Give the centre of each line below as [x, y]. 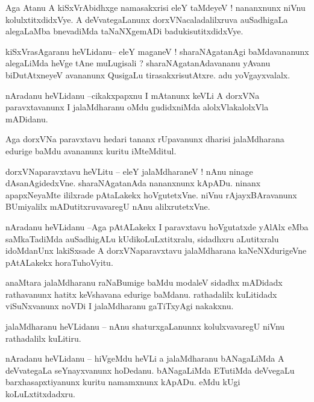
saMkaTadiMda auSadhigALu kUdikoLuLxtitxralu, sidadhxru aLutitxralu [142, 238]
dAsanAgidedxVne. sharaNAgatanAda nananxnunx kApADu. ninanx [133, 183]
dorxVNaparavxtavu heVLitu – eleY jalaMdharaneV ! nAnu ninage [129, 171]
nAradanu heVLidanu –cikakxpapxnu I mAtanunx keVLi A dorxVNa [133, 95]
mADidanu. [27, 118]
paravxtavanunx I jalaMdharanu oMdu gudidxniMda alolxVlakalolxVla [137, 107]
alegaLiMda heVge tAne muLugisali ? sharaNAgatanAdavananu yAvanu [138, 63]
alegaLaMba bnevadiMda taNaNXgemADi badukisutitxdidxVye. [124, 31]
